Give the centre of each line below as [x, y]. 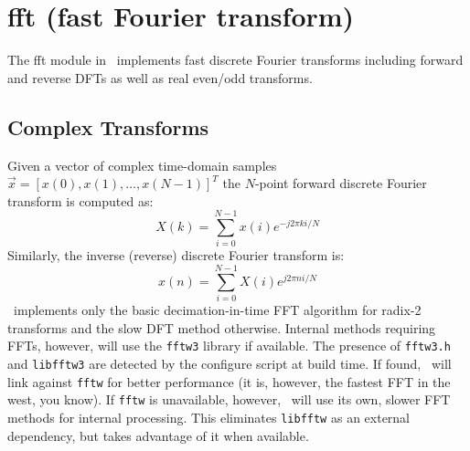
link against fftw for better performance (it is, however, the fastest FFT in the [229, 381]
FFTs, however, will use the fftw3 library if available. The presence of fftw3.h [229, 346]
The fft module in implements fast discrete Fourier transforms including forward [235, 60]
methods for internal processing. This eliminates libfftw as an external [209, 417]
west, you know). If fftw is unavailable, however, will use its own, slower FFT [229, 399]
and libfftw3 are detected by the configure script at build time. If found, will [230, 363]
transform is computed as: [80, 200]
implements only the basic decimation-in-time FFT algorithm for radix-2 [217, 310]
